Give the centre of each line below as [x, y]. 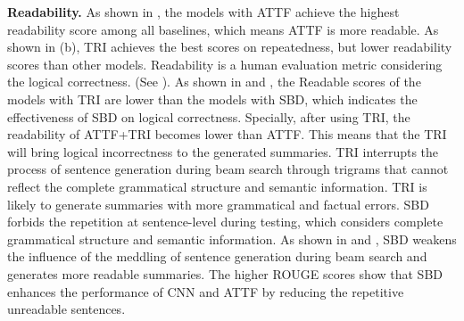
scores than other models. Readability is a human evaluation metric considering [225, 64]
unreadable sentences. [66, 309]
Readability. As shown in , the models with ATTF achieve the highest [203, 12]
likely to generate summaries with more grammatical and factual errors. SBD [218, 204]
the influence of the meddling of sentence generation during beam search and [217, 256]
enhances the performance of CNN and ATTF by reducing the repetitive [206, 291]
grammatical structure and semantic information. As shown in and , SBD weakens [232, 239]
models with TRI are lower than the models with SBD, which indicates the [212, 99]
